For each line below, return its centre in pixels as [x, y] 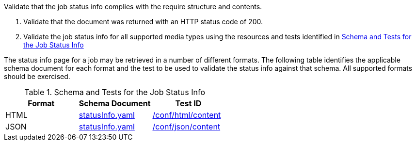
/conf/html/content [187, 115]
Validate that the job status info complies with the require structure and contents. [133, 7]
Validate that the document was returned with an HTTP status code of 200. [143, 22]
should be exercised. [37, 76]
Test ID [188, 103]
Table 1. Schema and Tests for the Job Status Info [115, 92]
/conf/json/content [186, 127]
